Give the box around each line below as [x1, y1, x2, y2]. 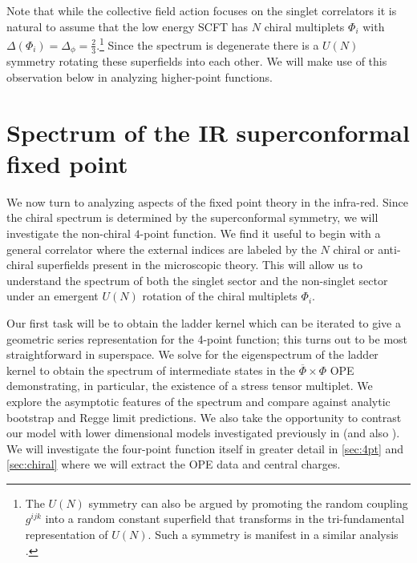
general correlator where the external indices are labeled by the [6, 240, 317, 257]
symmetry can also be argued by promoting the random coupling [88, 494, 408, 511]
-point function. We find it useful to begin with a [140, 224, 381, 241]
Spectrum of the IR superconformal [6, 115, 410, 148]
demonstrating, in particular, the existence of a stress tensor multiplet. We [6, 377, 373, 394]
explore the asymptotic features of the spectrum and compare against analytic [6, 392, 391, 409]
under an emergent [6, 288, 99, 304]
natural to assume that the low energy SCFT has [6, 18, 249, 34]
